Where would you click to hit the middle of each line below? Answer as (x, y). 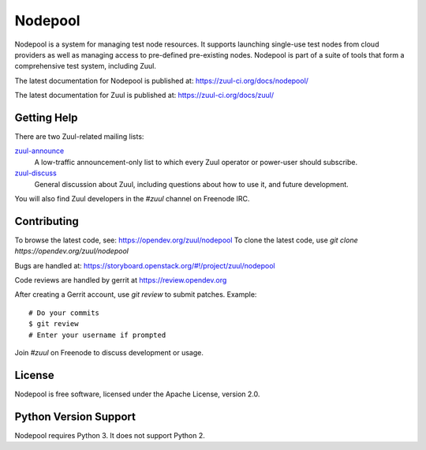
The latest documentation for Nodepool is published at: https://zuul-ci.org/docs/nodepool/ (162, 81)
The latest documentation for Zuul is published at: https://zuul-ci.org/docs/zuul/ (144, 96)
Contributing (47, 221)
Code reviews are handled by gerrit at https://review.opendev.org (121, 280)
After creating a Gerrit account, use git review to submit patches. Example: (136, 294)
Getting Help (46, 117)
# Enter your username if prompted (97, 335)
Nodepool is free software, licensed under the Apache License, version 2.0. (137, 394)
